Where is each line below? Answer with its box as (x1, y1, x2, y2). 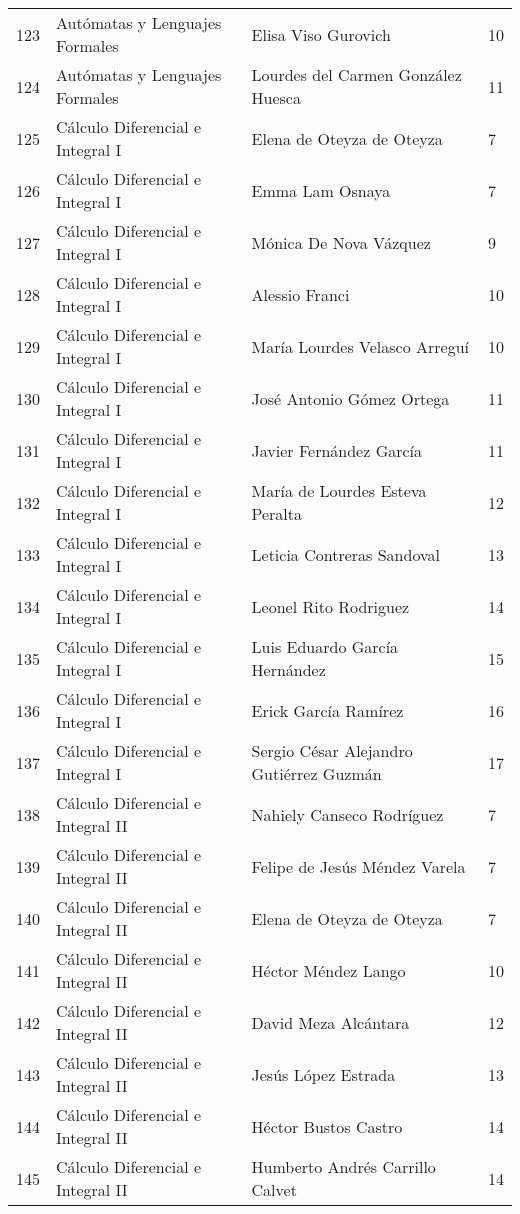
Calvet (251, 1178, 297, 1201)
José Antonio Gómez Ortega (251, 386, 450, 410)
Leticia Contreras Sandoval (251, 542, 440, 566)
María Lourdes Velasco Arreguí (251, 334, 470, 358)
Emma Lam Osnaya (251, 178, 391, 202)
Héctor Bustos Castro (251, 1114, 403, 1138)
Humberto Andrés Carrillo (251, 1155, 436, 1178)
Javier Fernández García (251, 438, 423, 462)
